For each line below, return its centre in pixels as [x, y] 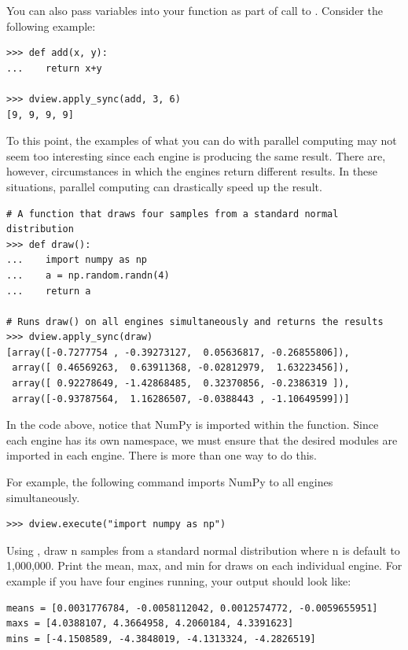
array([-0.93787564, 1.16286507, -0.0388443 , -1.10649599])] [181, 399]
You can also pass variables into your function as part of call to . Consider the [195, 10]
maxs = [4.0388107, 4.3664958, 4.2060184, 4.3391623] [150, 624]
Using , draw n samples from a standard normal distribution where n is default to [203, 550]
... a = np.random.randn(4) [88, 275]
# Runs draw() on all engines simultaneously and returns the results [195, 321]
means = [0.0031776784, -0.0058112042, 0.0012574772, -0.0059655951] [192, 608]
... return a [49, 291]
